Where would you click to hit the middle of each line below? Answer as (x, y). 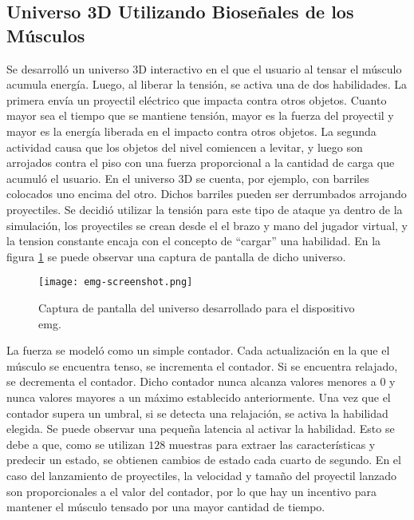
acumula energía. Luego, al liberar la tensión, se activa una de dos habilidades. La (207, 84)
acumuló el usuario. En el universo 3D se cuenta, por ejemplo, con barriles (188, 178)
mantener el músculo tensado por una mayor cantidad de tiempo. (166, 507)
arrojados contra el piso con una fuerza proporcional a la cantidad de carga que (201, 163)
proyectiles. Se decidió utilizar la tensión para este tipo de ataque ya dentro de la (205, 209)
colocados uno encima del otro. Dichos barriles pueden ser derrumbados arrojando (207, 194)
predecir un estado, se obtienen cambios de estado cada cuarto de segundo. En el (204, 460)
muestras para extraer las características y (272, 444)
